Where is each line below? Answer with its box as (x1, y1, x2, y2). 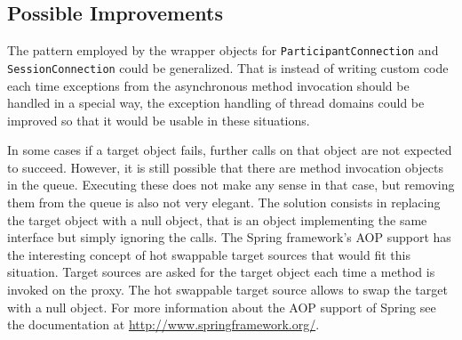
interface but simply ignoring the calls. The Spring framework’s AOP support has (7, 228, 451, 247)
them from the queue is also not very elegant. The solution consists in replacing (7, 193, 441, 212)
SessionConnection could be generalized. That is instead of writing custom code (7, 58, 449, 77)
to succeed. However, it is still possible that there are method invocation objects (7, 158, 443, 176)
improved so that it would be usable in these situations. (7, 110, 310, 129)
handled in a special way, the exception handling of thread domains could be (7, 93, 425, 112)
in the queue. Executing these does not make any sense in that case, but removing (7, 175, 455, 194)
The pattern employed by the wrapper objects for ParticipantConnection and (7, 41, 439, 60)
